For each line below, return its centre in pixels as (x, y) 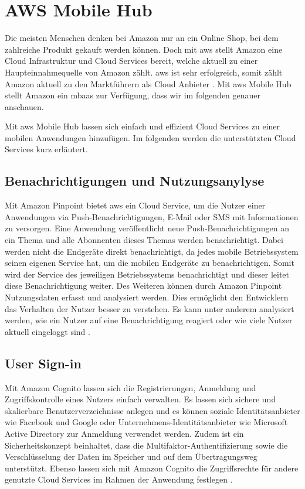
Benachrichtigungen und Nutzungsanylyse (135, 181)
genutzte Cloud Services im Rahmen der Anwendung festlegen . (119, 479)
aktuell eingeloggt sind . (48, 331)
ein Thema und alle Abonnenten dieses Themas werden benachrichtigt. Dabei (144, 240)
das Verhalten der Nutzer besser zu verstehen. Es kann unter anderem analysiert (150, 308)
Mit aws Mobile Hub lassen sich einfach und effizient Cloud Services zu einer (143, 126)
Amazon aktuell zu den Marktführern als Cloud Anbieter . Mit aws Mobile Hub (148, 83)
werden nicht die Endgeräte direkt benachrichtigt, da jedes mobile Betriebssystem (152, 251)
